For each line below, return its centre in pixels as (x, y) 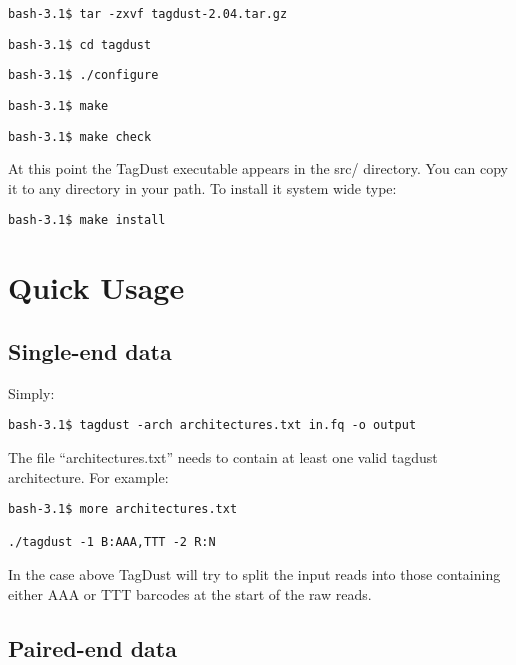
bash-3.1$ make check (80, 136)
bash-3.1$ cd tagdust (80, 44)
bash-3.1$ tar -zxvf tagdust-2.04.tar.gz (148, 14)
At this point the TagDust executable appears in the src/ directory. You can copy (258, 168)
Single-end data (90, 350)
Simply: (31, 392)
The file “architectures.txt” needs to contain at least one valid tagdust (223, 456)
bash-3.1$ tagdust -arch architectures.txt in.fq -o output (212, 425)
